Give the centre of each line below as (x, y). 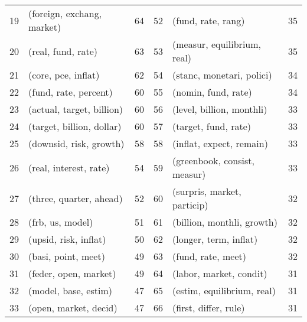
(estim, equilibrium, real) (224, 290)
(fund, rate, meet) (209, 256)
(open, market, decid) (73, 308)
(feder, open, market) (72, 273)
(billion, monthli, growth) (225, 222)
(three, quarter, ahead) (76, 198)
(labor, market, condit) (220, 273)
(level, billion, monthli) (220, 109)
